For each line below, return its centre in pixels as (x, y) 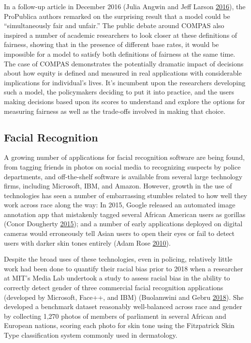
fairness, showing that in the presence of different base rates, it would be (111, 44)
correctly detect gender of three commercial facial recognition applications (114, 288)
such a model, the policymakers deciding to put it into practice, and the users (119, 92)
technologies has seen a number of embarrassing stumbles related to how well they (126, 195)
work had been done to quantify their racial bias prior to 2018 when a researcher (124, 268)
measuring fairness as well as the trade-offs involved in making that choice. (115, 111)
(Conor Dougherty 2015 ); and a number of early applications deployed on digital (123, 224)
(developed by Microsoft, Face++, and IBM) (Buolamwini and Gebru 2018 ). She (124, 297)
